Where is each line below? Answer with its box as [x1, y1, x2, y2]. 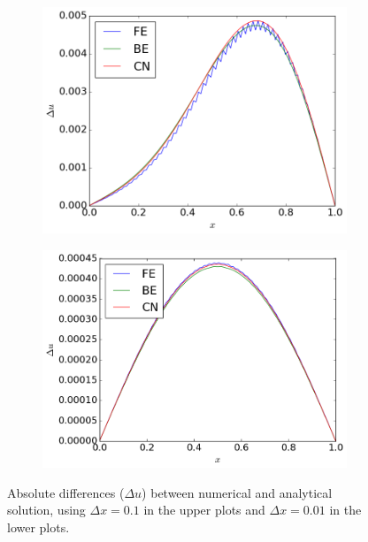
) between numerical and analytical [142, 483, 333, 501]
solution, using [7, 500, 86, 519]
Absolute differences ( [7, 483, 125, 501]
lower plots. [7, 517, 70, 536]
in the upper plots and [143, 500, 265, 519]
